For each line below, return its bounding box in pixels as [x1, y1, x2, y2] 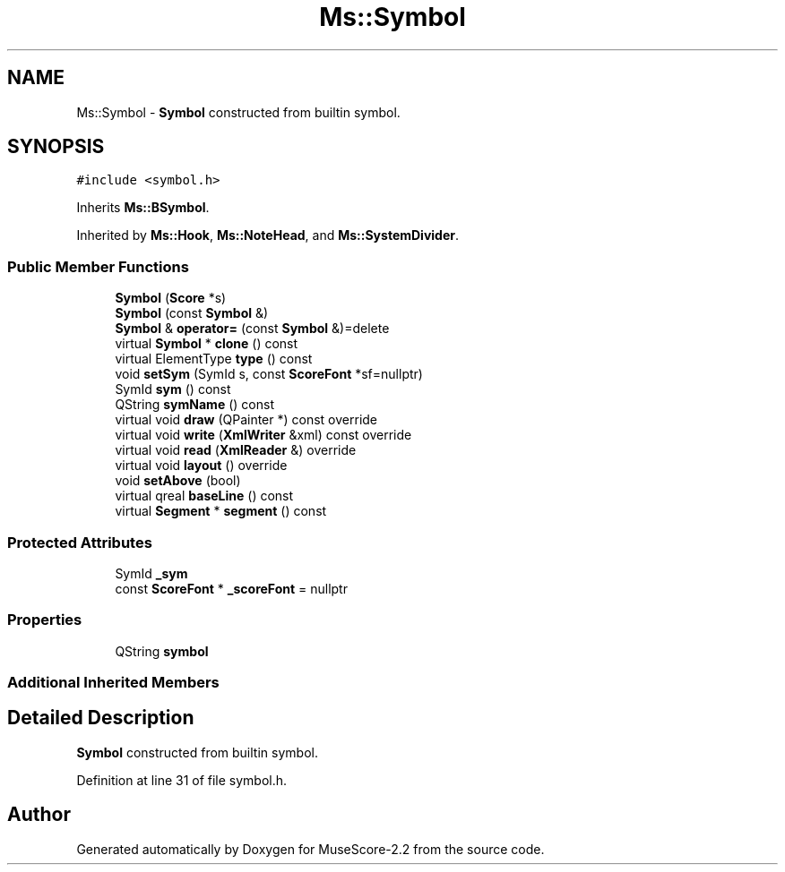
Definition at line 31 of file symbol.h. [76, 772, 288, 788]
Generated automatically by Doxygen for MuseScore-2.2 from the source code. [76, 841, 545, 857]
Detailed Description [7, 706, 194, 730]
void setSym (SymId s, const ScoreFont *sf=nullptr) [115, 366, 423, 382]
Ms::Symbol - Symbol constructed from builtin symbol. [76, 104, 401, 120]
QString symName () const [115, 397, 274, 413]
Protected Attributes [7, 533, 152, 551]
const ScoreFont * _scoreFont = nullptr [115, 580, 348, 596]
